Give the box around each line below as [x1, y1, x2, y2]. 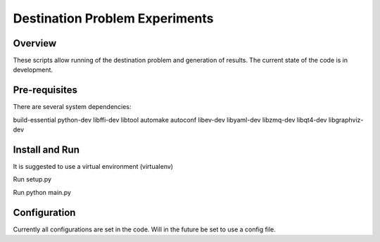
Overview [13, 37, 57, 49]
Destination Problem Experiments [13, 11, 214, 26]
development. [13, 65, 53, 74]
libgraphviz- [328, 115, 364, 124]
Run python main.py [13, 188, 72, 196]
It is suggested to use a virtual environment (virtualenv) [13, 163, 174, 171]
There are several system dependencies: [13, 103, 132, 111]
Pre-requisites [13, 84, 77, 96]
